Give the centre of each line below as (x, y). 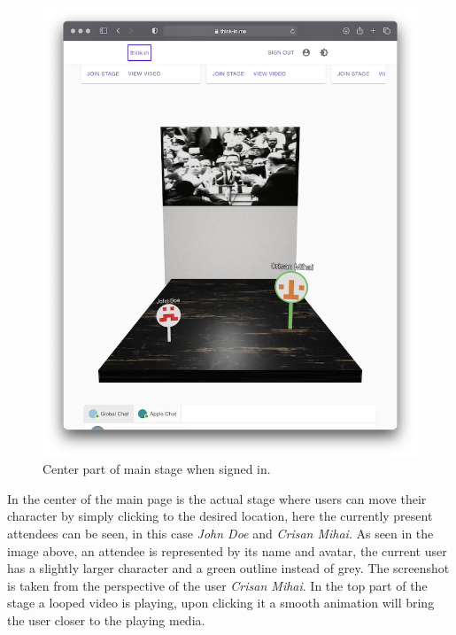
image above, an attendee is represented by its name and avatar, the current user (227, 550)
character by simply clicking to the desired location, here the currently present (220, 516)
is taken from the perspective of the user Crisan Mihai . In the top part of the (217, 585)
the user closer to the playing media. (106, 620)
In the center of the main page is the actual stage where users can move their (217, 498)
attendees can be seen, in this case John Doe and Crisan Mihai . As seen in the (220, 533)
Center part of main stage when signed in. (157, 469)
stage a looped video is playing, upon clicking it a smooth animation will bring (221, 603)
